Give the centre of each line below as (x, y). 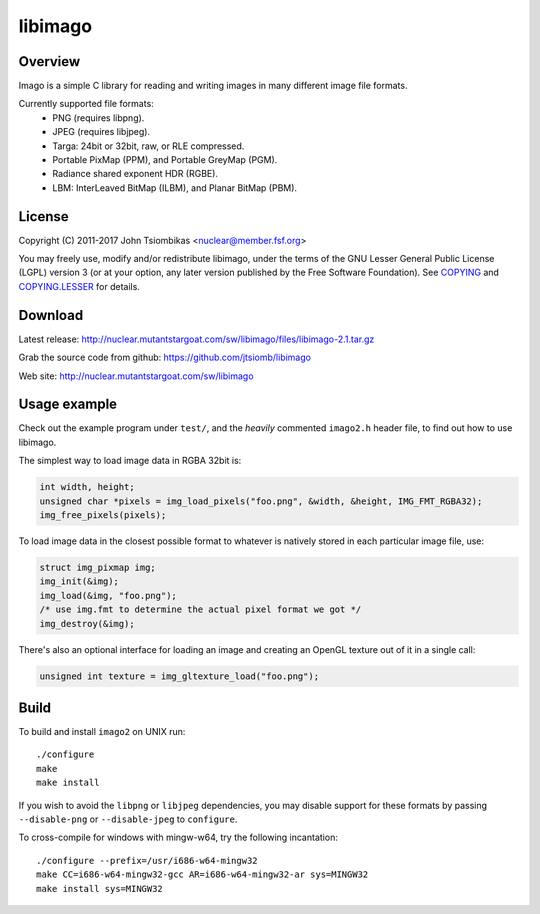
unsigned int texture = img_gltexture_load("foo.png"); (179, 676)
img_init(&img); (79, 581)
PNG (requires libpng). (98, 117)
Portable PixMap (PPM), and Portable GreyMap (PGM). (165, 160)
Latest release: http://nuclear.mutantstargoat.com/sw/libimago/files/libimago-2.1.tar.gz (196, 339)
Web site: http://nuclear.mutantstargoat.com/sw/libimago (136, 376)
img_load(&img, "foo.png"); (108, 595)
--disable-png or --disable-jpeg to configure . (128, 819)
